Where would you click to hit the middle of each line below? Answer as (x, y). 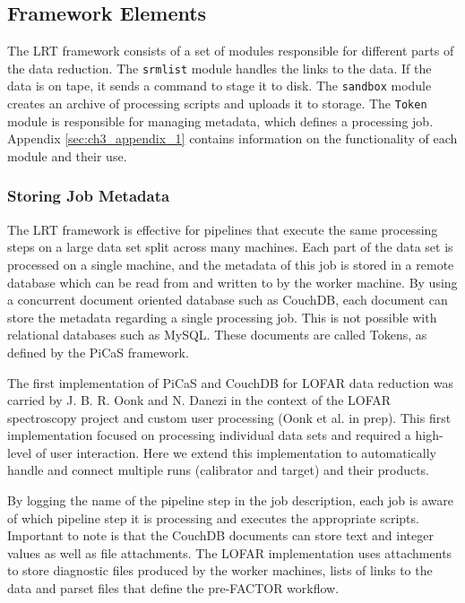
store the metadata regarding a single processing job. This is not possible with (222, 317)
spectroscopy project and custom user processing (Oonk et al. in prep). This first (229, 417)
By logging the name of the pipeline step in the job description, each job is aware (230, 500)
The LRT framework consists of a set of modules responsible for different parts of (231, 51)
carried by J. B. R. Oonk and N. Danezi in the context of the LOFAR (199, 400)
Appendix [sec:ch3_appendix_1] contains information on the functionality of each (232, 138)
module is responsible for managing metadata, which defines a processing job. (220, 121)
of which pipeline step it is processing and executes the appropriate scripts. (213, 517)
